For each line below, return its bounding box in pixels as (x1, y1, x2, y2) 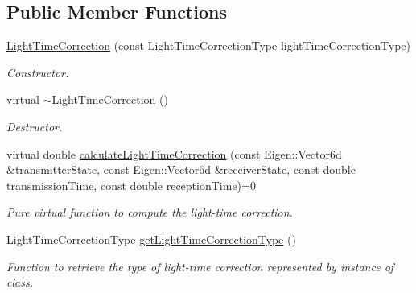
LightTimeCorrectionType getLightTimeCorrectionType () (6, 230, 296, 247)
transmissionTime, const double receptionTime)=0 (6, 176, 256, 193)
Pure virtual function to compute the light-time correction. (6, 204, 293, 221)
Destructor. (6, 118, 63, 134)
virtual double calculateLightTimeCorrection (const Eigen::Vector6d (6, 145, 342, 162)
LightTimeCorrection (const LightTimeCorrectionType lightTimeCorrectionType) (6, 37, 410, 54)
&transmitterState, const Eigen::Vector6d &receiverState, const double (6, 161, 356, 178)
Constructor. (6, 64, 69, 80)
